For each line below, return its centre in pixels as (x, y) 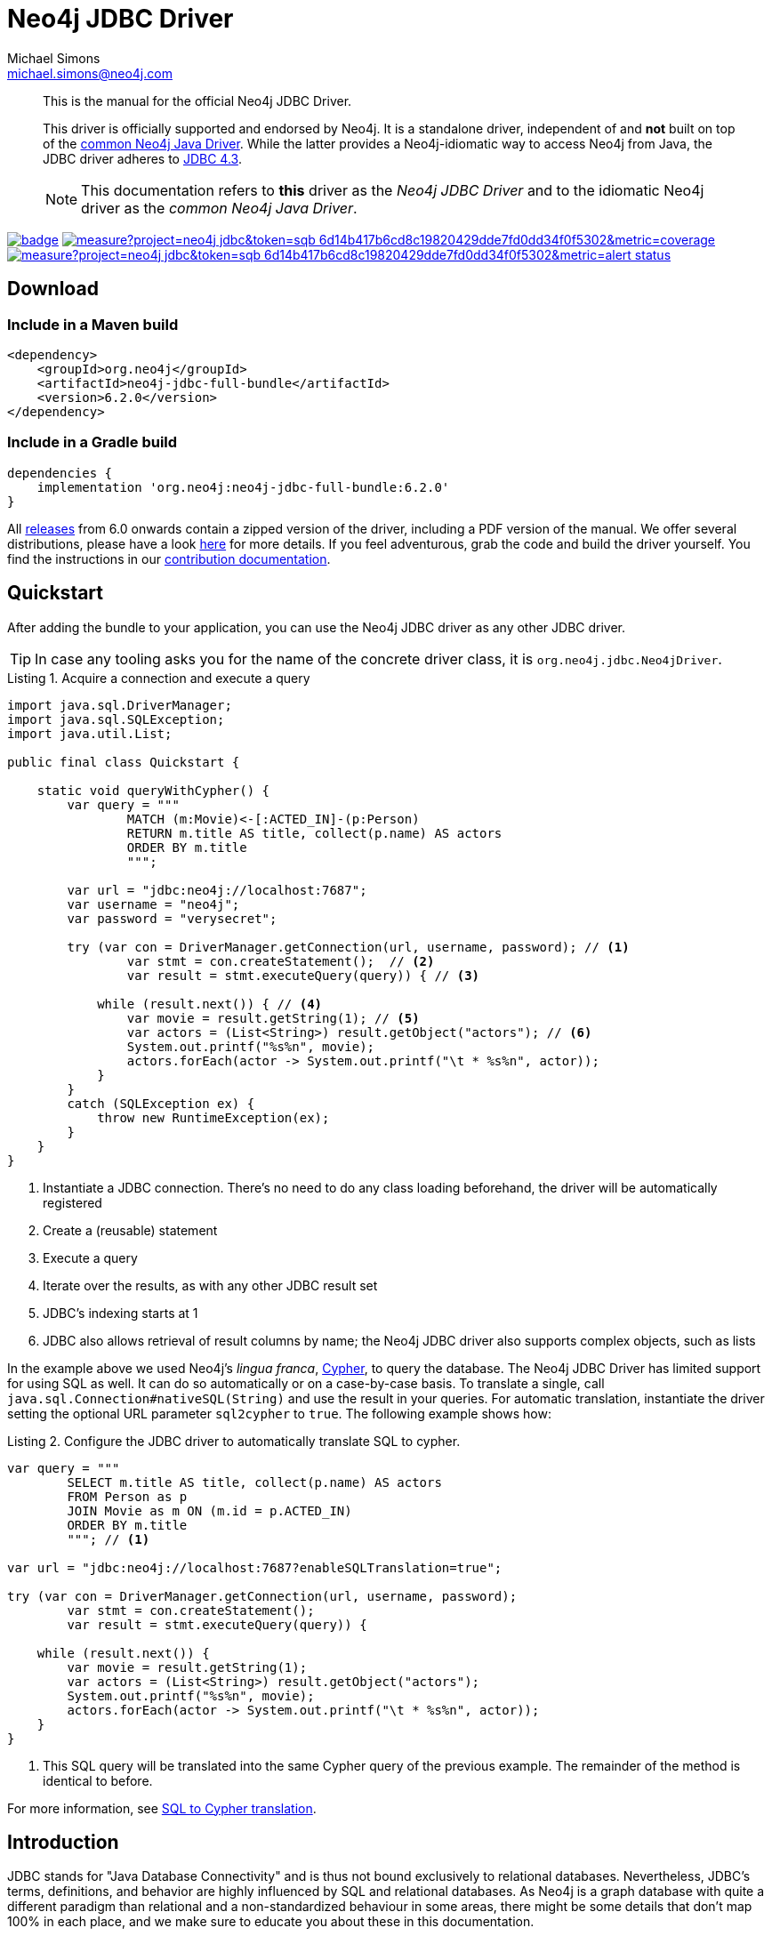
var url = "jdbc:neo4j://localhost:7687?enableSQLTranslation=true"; (255, 1567)
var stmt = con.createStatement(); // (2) (281, 961)
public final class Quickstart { (124, 762)
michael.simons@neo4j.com (90, 73)
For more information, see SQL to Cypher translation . (162, 1808)
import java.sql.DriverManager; (120, 705)
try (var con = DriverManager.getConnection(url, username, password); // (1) (348, 947)
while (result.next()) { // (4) (210, 1004)
